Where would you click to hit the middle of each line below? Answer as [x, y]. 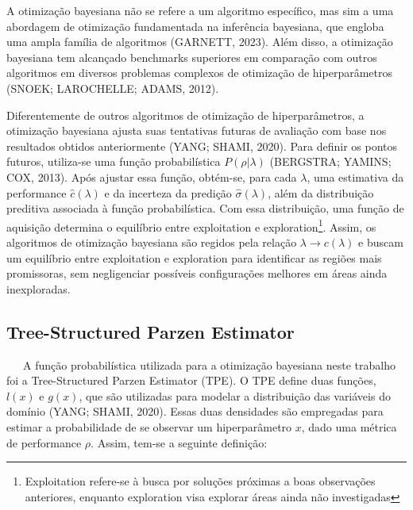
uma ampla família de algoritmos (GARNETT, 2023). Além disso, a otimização [200, 42]
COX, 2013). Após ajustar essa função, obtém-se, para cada [152, 176]
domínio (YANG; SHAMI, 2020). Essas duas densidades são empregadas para [195, 411]
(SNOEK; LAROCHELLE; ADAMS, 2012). [113, 88]
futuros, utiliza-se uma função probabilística [114, 161]
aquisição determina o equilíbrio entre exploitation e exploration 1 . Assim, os [191, 225]
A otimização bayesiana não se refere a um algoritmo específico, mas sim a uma [200, 10]
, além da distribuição [321, 192]
